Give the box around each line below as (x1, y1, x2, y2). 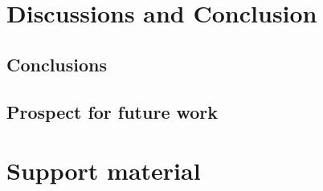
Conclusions (6, 51, 108, 76)
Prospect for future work (6, 99, 219, 124)
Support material (6, 154, 201, 187)
